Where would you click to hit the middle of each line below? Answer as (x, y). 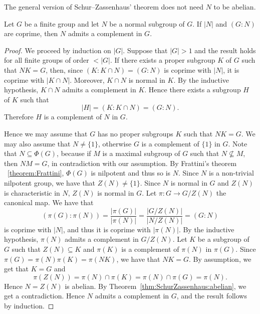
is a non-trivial (231, 173)
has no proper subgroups (135, 133)
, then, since (64, 69)
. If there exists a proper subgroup (163, 60)
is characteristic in (32, 192)
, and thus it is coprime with (107, 229)
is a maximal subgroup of (141, 153)
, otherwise (115, 143)
